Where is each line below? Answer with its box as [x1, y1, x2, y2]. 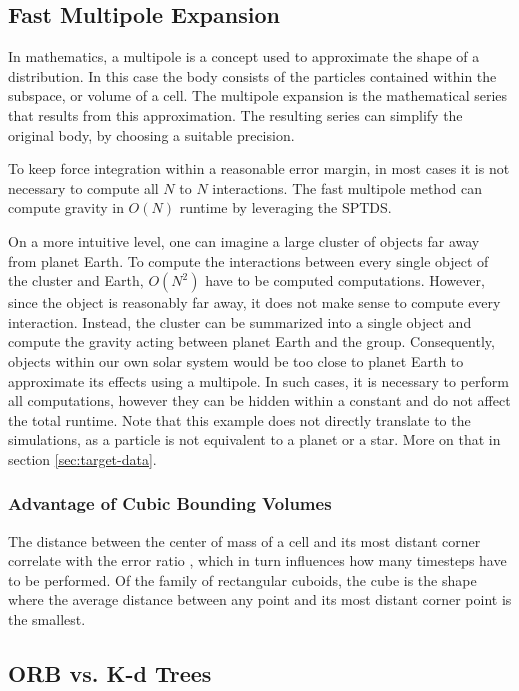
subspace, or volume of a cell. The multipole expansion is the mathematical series [8, 85, 508, 106]
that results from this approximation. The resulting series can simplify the [8, 104, 463, 125]
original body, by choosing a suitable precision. [8, 124, 295, 145]
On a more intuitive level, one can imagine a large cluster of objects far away [8, 230, 480, 251]
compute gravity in [8, 197, 124, 218]
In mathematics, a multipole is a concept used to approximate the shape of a [8, 46, 480, 67]
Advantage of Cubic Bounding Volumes [8, 491, 332, 516]
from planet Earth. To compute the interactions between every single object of [8, 250, 489, 271]
